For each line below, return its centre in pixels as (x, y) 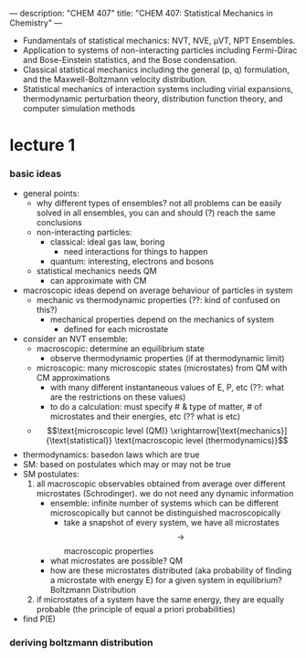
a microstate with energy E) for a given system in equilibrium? (166, 580)
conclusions (59, 223)
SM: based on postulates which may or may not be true (127, 465)
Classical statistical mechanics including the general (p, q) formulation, (156, 69)
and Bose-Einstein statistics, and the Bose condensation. (130, 60)
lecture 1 (42, 146)
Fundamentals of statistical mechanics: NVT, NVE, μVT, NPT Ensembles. (159, 41)
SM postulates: (51, 475)
